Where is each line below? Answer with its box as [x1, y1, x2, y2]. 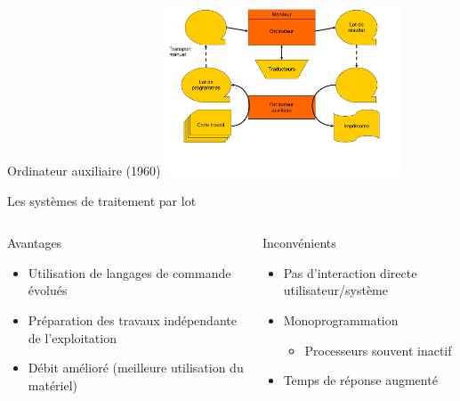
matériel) [28, 375, 78, 394]
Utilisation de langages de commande [28, 263, 231, 282]
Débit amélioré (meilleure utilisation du [28, 358, 244, 377]
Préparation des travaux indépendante [28, 310, 237, 329]
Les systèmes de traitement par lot [7, 191, 197, 209]
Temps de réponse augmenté [283, 371, 438, 389]
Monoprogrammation [283, 310, 399, 329]
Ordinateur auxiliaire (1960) [7, 160, 161, 179]
